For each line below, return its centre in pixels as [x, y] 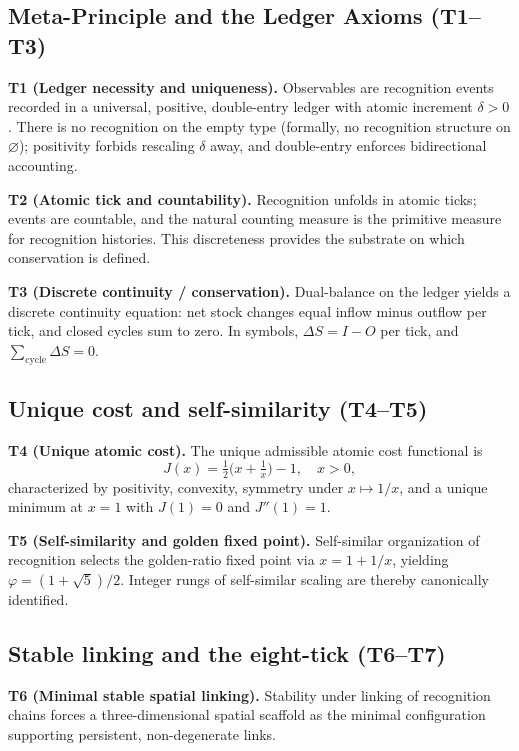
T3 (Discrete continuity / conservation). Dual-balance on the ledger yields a [259, 290]
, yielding [420, 559]
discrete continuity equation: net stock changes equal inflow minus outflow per [247, 310]
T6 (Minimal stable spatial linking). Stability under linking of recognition [249, 694]
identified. [38, 599]
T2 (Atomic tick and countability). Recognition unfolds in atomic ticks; [242, 198]
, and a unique [443, 486]
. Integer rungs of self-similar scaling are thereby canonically [304, 579]
